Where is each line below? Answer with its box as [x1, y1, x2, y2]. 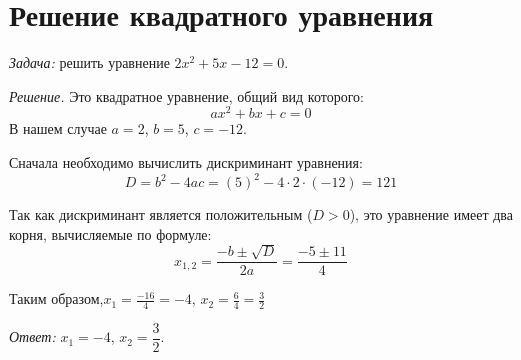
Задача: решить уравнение [9, 52, 170, 73]
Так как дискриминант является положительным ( [9, 204, 313, 225]
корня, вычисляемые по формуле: [9, 223, 212, 244]
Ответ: [9, 326, 56, 347]
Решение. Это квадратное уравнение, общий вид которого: [9, 85, 364, 106]
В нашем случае [9, 118, 107, 139]
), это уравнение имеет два [349, 204, 513, 225]
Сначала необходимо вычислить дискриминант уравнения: [9, 151, 363, 172]
